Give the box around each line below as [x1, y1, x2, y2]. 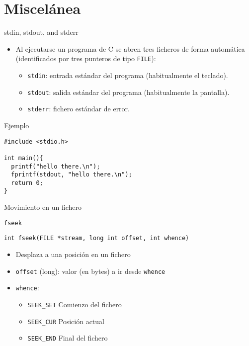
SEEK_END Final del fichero [27, 333, 108, 343]
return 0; [11, 179, 43, 186]
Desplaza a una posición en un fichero [15, 249, 131, 259]
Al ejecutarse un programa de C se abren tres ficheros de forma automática [15, 43, 245, 54]
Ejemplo [4, 120, 29, 130]
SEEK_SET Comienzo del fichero [27, 299, 122, 309]
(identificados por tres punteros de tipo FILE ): [15, 53, 156, 64]
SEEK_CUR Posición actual [27, 316, 104, 326]
